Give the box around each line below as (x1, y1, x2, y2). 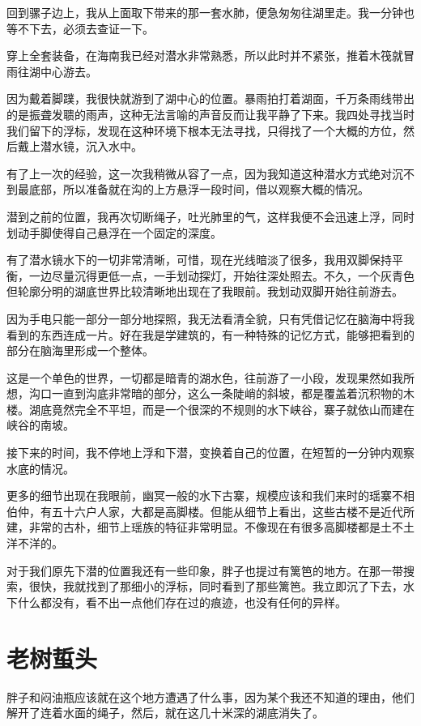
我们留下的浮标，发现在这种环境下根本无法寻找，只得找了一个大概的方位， (6, 122, 403, 139)
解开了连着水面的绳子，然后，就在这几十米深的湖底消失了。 (6, 704, 324, 721)
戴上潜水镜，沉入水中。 (17, 138, 142, 155)
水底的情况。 (6, 459, 74, 476)
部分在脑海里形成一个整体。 (6, 342, 154, 359)
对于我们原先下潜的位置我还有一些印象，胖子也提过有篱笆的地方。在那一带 (6, 562, 403, 579)
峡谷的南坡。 (6, 416, 74, 433)
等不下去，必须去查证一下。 (6, 19, 154, 36)
